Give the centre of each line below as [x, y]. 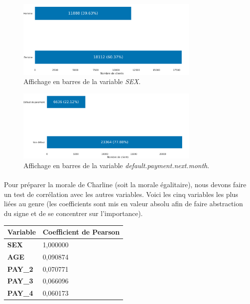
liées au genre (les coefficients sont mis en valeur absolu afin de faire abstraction [124, 204]
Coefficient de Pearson [81, 232]
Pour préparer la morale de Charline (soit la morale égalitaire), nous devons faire [125, 185]
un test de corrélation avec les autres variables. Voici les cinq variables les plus [121, 194]
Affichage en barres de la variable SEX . [82, 81]
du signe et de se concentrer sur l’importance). [73, 213]
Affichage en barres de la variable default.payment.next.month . [116, 165]
